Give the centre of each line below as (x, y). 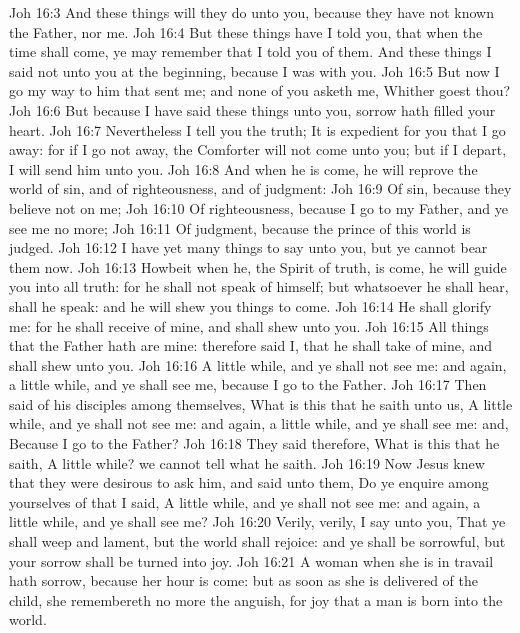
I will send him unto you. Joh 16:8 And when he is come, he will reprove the (243, 168)
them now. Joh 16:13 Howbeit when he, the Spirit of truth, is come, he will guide (258, 266)
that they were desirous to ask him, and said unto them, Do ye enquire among (249, 482)
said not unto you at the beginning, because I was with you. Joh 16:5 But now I (254, 70)
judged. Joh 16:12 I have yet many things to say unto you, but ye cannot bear (248, 247)
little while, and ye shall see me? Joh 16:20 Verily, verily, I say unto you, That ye (257, 521)
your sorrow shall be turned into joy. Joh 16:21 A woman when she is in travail (251, 560)
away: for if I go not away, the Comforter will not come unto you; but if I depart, (258, 149)
